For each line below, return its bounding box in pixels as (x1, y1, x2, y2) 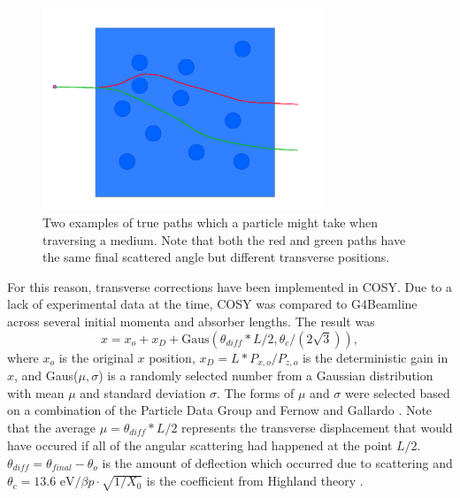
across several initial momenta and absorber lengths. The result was (7, 312, 375, 331)
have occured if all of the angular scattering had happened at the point (7, 436, 393, 455)
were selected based (345, 383, 450, 402)
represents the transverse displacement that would (181, 418, 453, 436)
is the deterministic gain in (302, 348, 448, 366)
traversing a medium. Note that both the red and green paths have (42, 230, 406, 249)
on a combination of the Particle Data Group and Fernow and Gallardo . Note (7, 401, 433, 419)
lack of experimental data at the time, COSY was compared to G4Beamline (7, 295, 418, 313)
